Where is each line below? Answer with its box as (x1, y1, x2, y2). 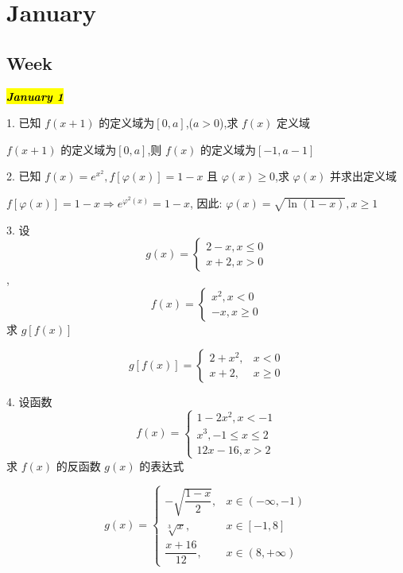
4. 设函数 (6, 393, 52, 409)
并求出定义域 (329, 168, 397, 184)
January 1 (6, 87, 64, 104)
